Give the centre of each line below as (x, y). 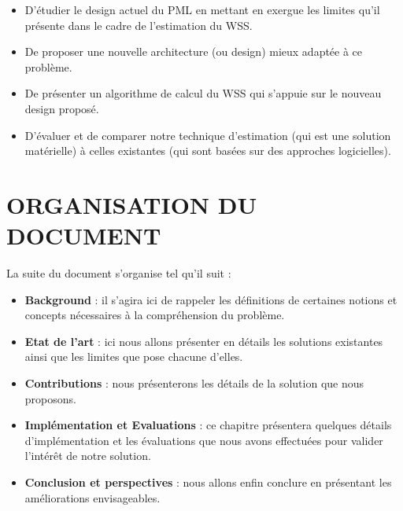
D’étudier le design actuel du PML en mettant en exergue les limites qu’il (202, 9)
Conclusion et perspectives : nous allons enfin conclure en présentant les (208, 482)
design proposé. (62, 108)
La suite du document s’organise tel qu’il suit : (119, 273)
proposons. (50, 398)
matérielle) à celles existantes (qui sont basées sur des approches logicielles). (208, 151)
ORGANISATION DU (132, 204)
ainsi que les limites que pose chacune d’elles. (134, 357)
